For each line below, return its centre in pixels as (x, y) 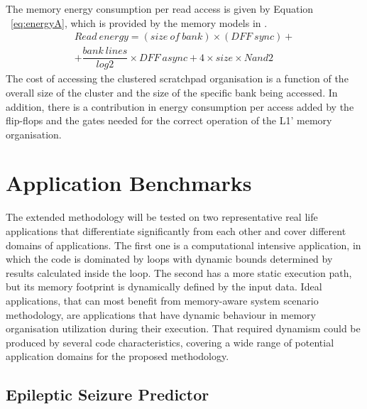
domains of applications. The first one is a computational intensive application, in (183, 245)
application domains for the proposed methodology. (117, 356)
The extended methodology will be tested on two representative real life (162, 217)
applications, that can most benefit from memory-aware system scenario (162, 300)
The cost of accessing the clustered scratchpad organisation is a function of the (177, 78)
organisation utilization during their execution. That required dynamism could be (183, 328)
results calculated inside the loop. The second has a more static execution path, (179, 272)
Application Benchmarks (129, 183)
